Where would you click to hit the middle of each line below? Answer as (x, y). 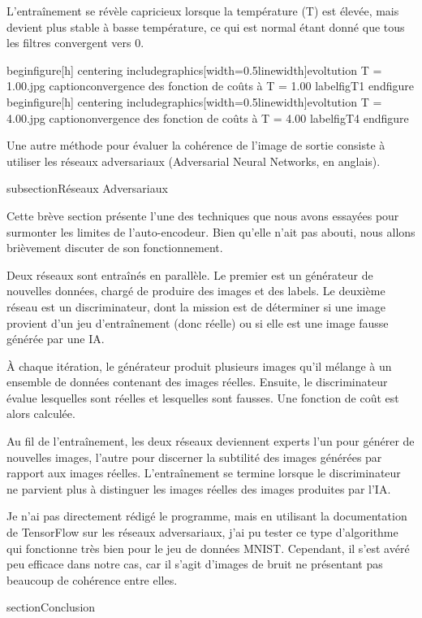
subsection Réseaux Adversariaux (87, 188)
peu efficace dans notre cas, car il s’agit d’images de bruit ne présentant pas (195, 564)
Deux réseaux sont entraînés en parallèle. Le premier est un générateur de (190, 274)
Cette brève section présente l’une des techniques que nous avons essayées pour (203, 215)
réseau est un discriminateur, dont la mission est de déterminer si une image (196, 306)
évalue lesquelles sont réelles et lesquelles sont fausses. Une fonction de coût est (203, 397)
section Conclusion (51, 607)
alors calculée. (41, 413)
